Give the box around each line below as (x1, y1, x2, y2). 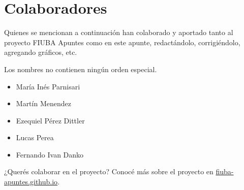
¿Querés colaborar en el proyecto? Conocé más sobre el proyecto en (4, 166, 213, 177)
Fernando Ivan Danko (16, 149, 84, 160)
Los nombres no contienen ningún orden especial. (4, 64, 157, 74)
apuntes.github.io (4, 176, 58, 187)
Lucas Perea (16, 132, 54, 143)
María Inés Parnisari (16, 81, 80, 91)
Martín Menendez (16, 98, 71, 109)
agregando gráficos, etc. (4, 47, 77, 57)
